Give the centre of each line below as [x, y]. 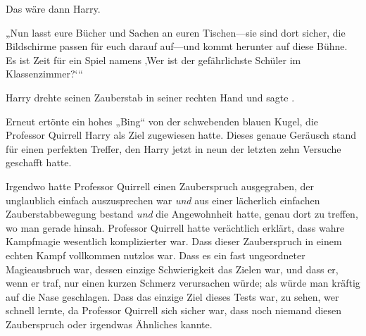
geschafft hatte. [39, 162]
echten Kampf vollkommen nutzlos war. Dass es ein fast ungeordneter [156, 255]
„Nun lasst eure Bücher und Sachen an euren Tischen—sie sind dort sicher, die [176, 32]
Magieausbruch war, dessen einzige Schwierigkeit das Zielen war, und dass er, [172, 269]
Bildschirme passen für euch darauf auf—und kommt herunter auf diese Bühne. [177, 46]
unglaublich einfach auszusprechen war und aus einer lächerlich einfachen [163, 200]
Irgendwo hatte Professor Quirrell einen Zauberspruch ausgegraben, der [160, 186]
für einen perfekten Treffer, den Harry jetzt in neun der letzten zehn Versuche [173, 148]
